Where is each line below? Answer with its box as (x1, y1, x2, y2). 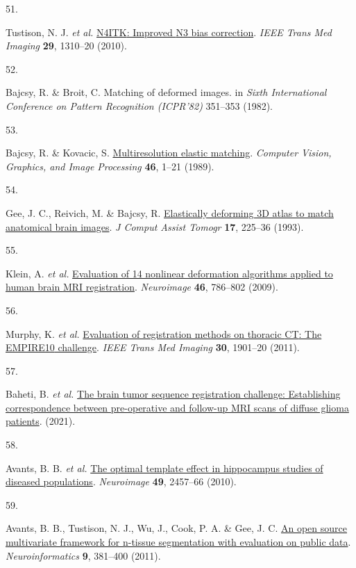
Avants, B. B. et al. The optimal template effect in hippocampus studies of (6, 460, 323, 475)
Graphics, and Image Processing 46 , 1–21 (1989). (6, 159, 214, 173)
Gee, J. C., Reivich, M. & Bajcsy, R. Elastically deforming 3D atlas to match (6, 205, 334, 220)
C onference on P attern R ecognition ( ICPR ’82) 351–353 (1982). (6, 98, 273, 113)
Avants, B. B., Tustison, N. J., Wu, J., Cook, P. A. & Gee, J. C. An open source (6, 521, 348, 535)
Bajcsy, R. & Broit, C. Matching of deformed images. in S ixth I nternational (6, 85, 327, 99)
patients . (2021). (6, 414, 76, 428)
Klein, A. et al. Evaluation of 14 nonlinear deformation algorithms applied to (6, 266, 333, 280)
